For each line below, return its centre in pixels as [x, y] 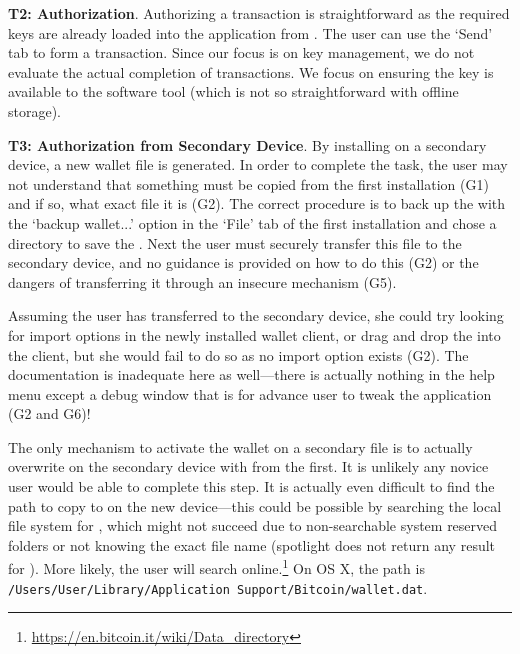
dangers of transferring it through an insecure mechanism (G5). [202, 281]
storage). [35, 110]
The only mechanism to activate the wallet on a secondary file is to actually [240, 446]
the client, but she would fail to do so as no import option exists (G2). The [238, 354]
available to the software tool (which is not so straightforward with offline [233, 91]
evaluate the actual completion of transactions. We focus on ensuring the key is [251, 71]
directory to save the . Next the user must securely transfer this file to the [235, 242]
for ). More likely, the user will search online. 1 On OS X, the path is [216, 567]
